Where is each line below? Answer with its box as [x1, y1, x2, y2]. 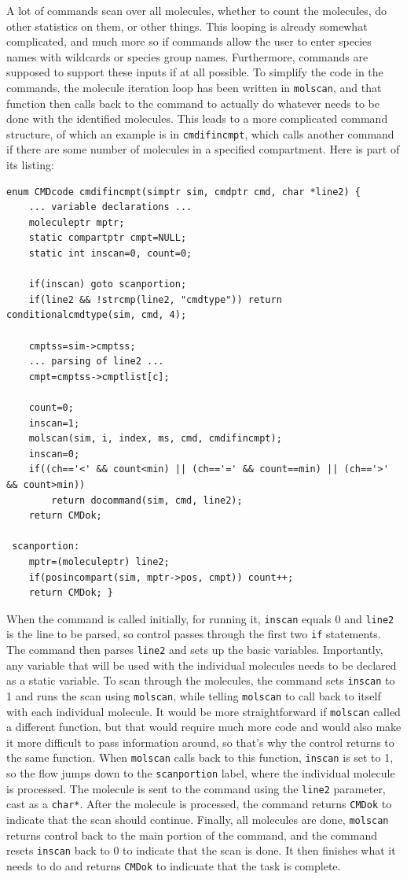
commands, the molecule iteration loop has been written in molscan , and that [6, 79, 382, 95]
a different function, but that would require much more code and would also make [6, 718, 401, 735]
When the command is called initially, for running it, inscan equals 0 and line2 [6, 610, 394, 626]
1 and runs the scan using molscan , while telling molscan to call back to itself [6, 687, 381, 704]
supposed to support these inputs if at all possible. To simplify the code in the [6, 64, 383, 80]
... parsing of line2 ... [28, 356, 164, 367]
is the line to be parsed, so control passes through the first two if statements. [6, 626, 381, 642]
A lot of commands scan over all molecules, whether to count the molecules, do [6, 2, 387, 18]
